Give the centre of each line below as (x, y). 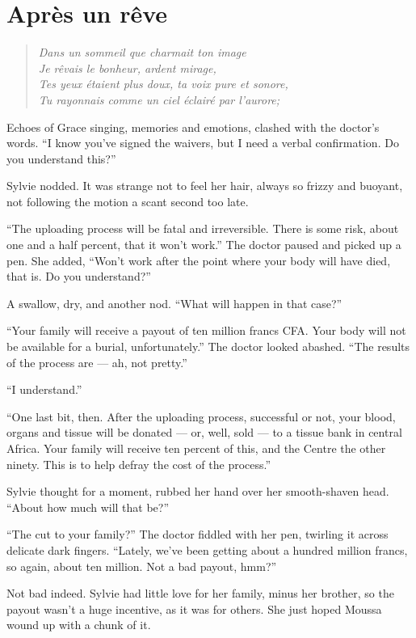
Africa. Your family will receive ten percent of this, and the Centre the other (196, 448)
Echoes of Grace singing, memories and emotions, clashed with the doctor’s (193, 127)
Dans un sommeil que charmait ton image (142, 52)
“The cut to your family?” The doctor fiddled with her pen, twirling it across (197, 534)
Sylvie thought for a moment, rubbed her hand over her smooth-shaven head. (198, 491)
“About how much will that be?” (88, 507)
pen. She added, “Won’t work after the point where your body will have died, (199, 260)
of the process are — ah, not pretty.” (97, 362)
